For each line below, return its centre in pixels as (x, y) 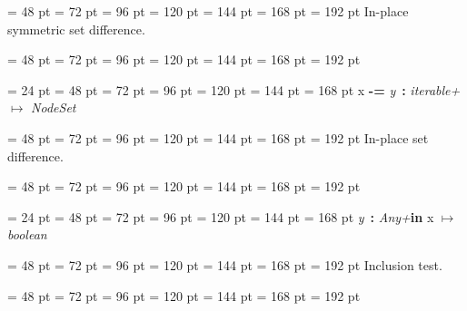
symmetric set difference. (76, 29)
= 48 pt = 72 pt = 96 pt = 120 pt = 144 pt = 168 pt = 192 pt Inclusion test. (225, 264)
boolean (27, 234)
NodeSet (54, 107)
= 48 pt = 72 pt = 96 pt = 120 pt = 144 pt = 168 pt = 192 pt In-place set (218, 137)
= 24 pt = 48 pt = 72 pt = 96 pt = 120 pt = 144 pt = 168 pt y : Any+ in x (221, 216)
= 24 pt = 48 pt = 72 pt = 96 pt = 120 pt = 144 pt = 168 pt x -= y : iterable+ (234, 89)
